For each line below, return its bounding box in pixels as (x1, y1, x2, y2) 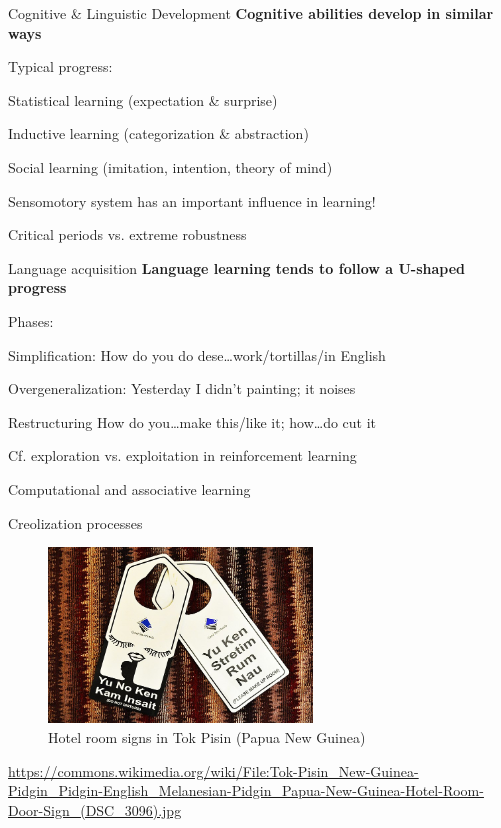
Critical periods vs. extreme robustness (8, 224, 247, 245)
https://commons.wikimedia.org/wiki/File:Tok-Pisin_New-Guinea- (8, 760, 419, 781)
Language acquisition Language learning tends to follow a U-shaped (8, 257, 466, 278)
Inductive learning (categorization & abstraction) (8, 123, 309, 144)
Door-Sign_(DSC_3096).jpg (8, 799, 182, 820)
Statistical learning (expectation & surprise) (8, 89, 278, 110)
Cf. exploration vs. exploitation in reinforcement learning (8, 445, 357, 466)
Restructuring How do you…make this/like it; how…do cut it (8, 411, 377, 432)
